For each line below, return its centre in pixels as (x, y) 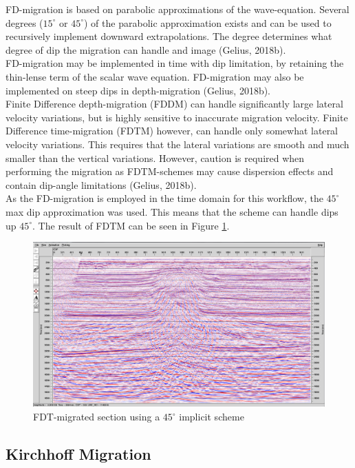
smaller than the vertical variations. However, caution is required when (155, 157)
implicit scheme (212, 417)
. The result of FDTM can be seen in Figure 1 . (131, 225)
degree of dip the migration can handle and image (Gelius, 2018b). (146, 49)
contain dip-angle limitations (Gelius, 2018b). (101, 184)
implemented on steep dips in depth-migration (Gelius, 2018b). (138, 90)
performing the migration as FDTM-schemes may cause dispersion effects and (170, 171)
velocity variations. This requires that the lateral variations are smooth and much (177, 144)
